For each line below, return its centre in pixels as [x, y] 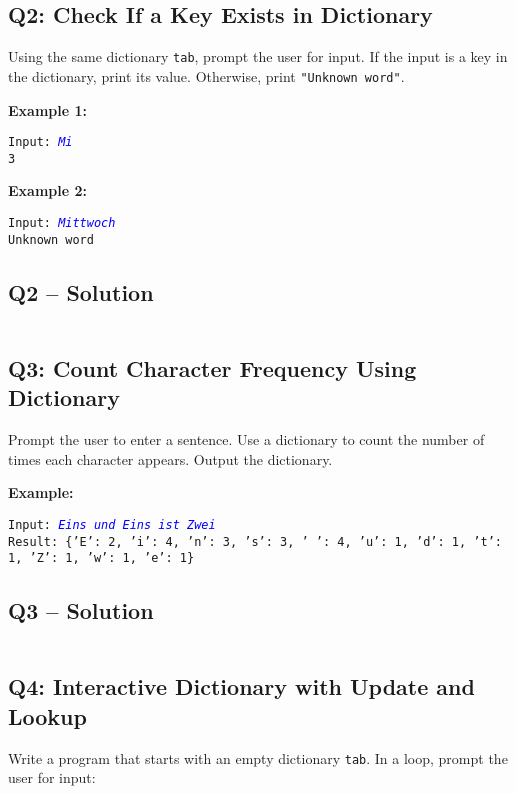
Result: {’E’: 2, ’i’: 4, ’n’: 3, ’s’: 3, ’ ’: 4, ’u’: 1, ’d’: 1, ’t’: [255, 541]
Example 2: [47, 190]
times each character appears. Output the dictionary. [170, 458]
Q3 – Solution [81, 610]
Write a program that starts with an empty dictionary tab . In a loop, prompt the [258, 757]
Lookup [47, 715]
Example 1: [47, 109]
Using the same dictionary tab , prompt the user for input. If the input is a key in [258, 56]
